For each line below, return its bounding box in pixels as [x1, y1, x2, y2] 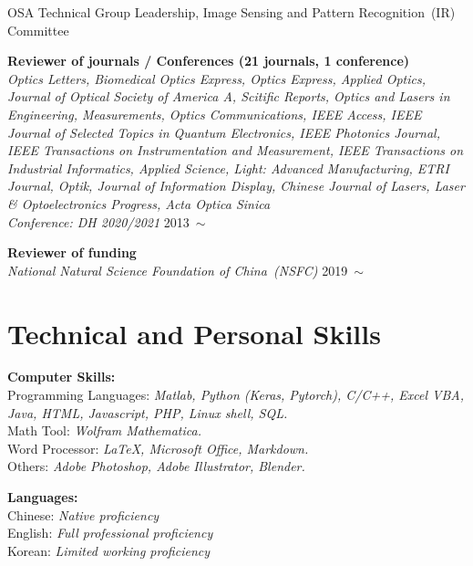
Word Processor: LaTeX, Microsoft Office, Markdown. [7, 438, 309, 457]
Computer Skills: [7, 367, 116, 386]
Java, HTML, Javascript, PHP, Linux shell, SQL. [7, 403, 288, 422]
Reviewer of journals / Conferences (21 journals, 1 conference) [7, 51, 410, 70]
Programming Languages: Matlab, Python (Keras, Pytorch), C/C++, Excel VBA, [7, 385, 464, 404]
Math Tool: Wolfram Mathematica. [7, 421, 201, 440]
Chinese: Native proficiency [7, 505, 159, 524]
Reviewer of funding [7, 243, 137, 262]
